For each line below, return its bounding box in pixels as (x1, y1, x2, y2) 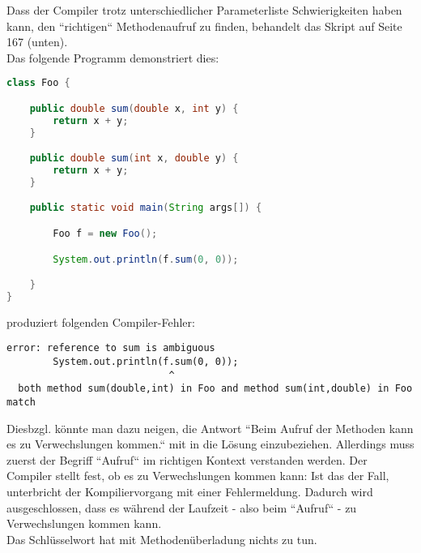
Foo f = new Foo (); (53, 228, 158, 239)
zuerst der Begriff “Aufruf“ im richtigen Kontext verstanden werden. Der (6, 451, 368, 468)
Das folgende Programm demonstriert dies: (6, 49, 219, 66)
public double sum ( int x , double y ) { (29, 152, 239, 165)
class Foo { (6, 77, 70, 89)
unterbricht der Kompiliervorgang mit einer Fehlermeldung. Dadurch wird (6, 483, 373, 500)
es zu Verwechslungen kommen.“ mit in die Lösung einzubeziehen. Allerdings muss (6, 435, 415, 452)
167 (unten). (6, 33, 68, 50)
